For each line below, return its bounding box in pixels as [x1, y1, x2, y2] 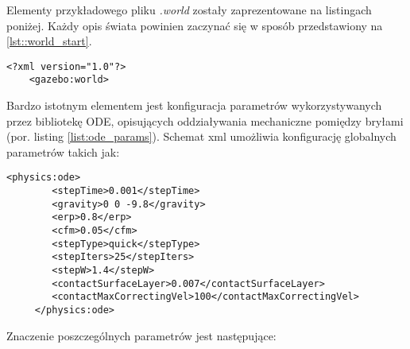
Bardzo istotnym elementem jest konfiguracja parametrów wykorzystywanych [6, 97, 382, 114]
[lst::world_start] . [6, 33, 92, 49]
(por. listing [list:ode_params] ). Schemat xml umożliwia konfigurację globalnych [6, 128, 396, 145]
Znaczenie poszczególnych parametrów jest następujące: [6, 327, 277, 343]
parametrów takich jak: [6, 143, 120, 160]
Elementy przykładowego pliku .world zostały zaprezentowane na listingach [6, 2, 372, 17]
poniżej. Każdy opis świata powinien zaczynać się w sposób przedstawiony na [6, 17, 383, 33]
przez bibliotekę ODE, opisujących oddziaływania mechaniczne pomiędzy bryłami [6, 112, 404, 129]
